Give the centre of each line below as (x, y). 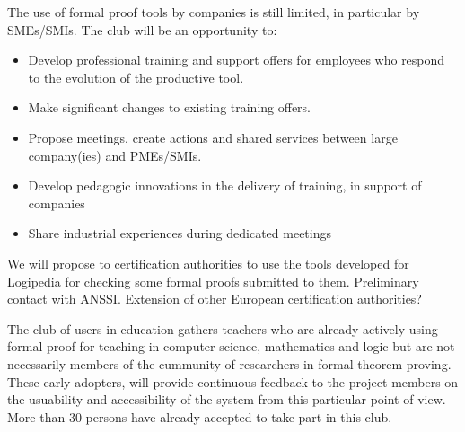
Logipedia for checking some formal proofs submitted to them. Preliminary (213, 281)
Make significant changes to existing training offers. (170, 107)
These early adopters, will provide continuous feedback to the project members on (233, 381)
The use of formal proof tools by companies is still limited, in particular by (214, 12)
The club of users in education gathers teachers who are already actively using (223, 328)
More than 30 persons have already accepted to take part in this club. (200, 416)
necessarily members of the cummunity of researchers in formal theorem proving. (229, 363)
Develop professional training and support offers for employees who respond (237, 60)
